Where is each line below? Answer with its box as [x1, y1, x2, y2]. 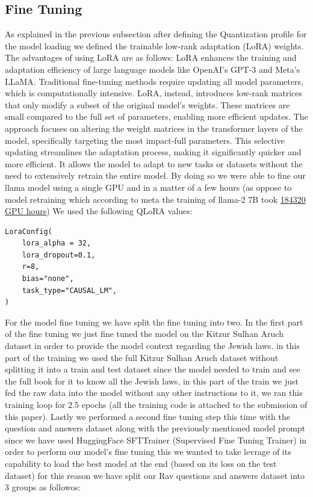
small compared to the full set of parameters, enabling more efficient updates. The [5, 110, 308, 123]
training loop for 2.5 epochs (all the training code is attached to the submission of [5, 398, 308, 411]
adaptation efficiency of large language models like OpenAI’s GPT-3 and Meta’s [5, 63, 300, 75]
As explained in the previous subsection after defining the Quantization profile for [5, 28, 307, 40]
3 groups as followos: [5, 481, 81, 493]
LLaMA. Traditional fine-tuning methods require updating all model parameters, [5, 75, 303, 87]
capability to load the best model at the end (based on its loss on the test [5, 457, 277, 469]
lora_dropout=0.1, [22, 250, 96, 259]
